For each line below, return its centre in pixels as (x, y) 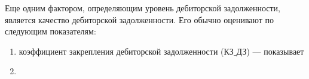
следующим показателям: (51, 31)
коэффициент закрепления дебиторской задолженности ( (121, 51)
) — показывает (275, 51)
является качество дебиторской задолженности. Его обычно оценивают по (140, 19)
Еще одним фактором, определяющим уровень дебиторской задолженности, (143, 8)
